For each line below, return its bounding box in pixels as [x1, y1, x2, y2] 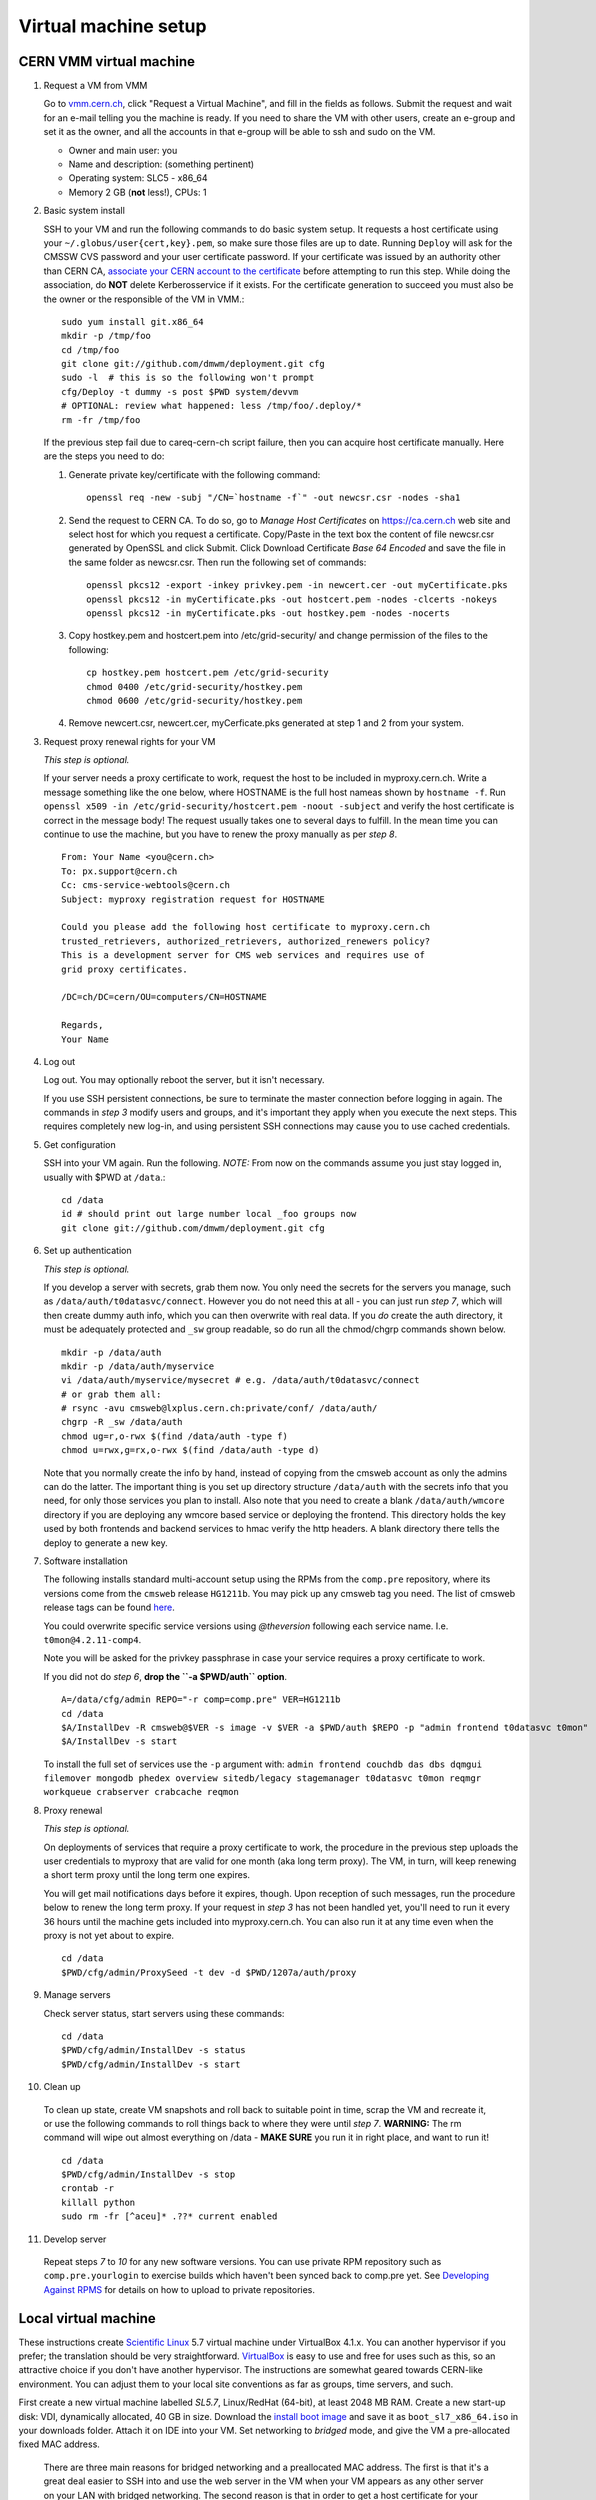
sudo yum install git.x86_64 [61, 316, 204, 327]
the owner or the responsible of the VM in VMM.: [43, 293, 245, 305]
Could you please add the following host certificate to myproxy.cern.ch [61, 921, 431, 933]
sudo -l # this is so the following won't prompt [61, 372, 315, 384]
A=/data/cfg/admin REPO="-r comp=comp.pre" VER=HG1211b [61, 1694, 341, 1705]
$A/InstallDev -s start [61, 1736, 178, 1747]
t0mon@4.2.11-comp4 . [43, 1633, 142, 1645]
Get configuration [43, 1138, 116, 1150]
